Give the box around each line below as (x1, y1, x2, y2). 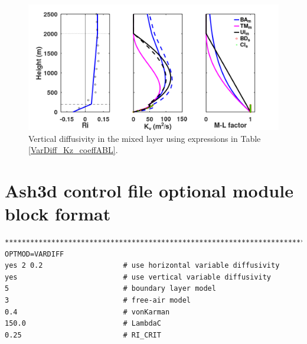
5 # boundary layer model (5, 284, 216, 293)
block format (5, 202, 111, 226)
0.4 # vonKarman (5, 307, 170, 316)
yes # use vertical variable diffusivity (5, 272, 272, 281)
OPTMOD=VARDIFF (5, 249, 64, 258)
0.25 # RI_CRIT (5, 330, 161, 339)
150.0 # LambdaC (5, 319, 161, 328)
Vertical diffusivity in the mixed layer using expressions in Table (28, 132, 261, 144)
